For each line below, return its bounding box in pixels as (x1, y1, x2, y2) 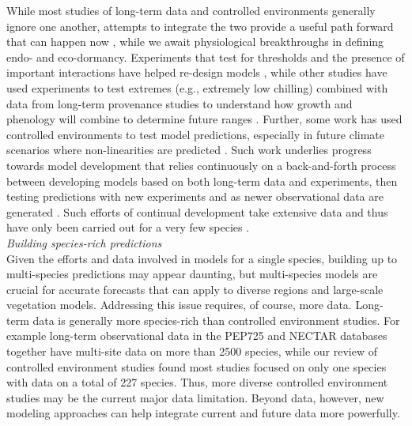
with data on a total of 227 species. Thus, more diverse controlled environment (6, 374, 388, 390)
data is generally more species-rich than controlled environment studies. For (32, 311, 400, 328)
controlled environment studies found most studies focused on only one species (6, 358, 387, 375)
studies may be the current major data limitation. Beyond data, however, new (6, 389, 384, 405)
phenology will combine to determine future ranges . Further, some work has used (6, 111, 403, 127)
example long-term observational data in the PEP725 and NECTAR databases (6, 327, 387, 344)
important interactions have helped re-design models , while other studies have (6, 64, 387, 81)
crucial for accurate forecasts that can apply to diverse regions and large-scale (6, 281, 384, 297)
